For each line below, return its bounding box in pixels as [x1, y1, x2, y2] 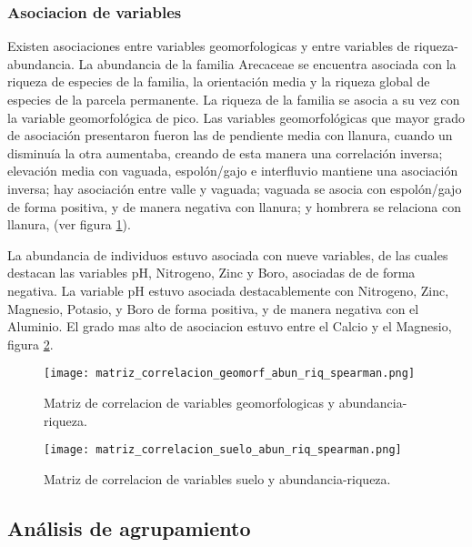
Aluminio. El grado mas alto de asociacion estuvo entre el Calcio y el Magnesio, [7, 317, 452, 336]
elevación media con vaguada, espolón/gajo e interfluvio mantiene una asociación [7, 161, 458, 180]
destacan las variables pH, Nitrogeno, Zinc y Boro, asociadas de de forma [7, 263, 416, 282]
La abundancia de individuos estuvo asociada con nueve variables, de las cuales [7, 245, 448, 264]
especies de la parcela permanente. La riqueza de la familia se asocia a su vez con [7, 90, 460, 108]
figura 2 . [7, 334, 54, 353]
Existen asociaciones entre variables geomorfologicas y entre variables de [7, 36, 410, 56]
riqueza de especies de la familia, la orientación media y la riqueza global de [7, 72, 430, 91]
